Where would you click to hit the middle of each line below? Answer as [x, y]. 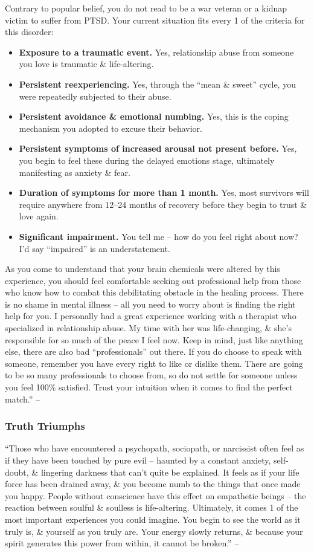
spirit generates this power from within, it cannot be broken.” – [122, 543]
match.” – [22, 399]
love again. [39, 216]
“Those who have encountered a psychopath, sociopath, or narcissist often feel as [155, 448]
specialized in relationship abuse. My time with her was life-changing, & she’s [148, 328]
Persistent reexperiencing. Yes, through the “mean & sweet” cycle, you [157, 84]
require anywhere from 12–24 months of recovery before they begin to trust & [163, 204]
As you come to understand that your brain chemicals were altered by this [143, 269]
